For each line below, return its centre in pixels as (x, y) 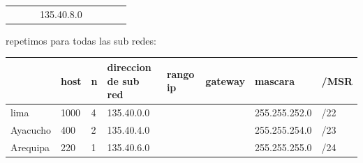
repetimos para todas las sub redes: (81, 40)
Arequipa (30, 147)
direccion (129, 67)
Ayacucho (31, 129)
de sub (123, 80)
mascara (274, 80)
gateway (225, 80)
